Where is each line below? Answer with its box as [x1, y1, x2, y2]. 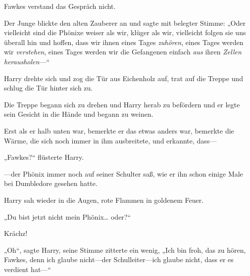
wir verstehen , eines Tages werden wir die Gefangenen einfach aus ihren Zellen [4, 46, 242, 57]
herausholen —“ [4, 56, 50, 66]
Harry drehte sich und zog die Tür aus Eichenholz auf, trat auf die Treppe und [4, 73, 243, 83]
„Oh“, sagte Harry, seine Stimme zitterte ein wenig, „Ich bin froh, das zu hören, [4, 244, 246, 255]
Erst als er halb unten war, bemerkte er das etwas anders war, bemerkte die [4, 125, 234, 136]
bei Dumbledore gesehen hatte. [4, 178, 98, 188]
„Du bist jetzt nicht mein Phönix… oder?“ [4, 211, 131, 222]
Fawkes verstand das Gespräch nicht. [4, 1, 116, 11]
